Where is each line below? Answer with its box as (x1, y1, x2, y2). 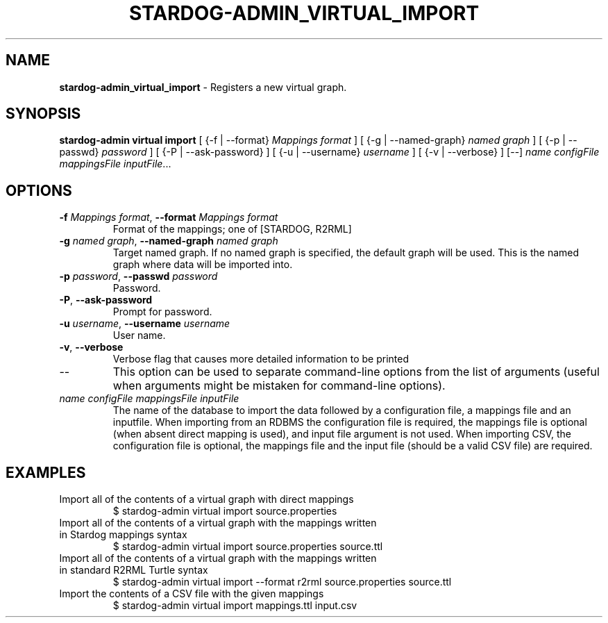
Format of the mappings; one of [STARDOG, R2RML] (112, 223, 352, 235)
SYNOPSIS (6, 105, 81, 123)
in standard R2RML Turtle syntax (59, 564, 208, 576)
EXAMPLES (6, 463, 86, 481)
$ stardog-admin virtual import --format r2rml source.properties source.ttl (112, 576, 452, 588)
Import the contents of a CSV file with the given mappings (59, 588, 324, 600)
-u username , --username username (59, 317, 230, 330)
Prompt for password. (112, 306, 212, 318)
